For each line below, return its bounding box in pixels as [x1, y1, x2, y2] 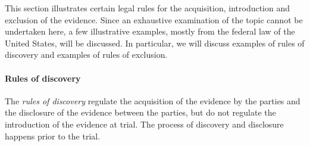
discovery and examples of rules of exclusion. [5, 48, 168, 61]
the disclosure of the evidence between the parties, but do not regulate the [5, 106, 276, 119]
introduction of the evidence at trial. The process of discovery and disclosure [5, 117, 284, 130]
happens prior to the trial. [5, 129, 101, 142]
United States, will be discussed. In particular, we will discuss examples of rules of [5, 36, 305, 49]
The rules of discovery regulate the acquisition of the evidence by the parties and [5, 94, 300, 107]
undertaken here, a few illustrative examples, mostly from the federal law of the [5, 25, 295, 38]
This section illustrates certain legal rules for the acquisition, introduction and [5, 2, 290, 14]
